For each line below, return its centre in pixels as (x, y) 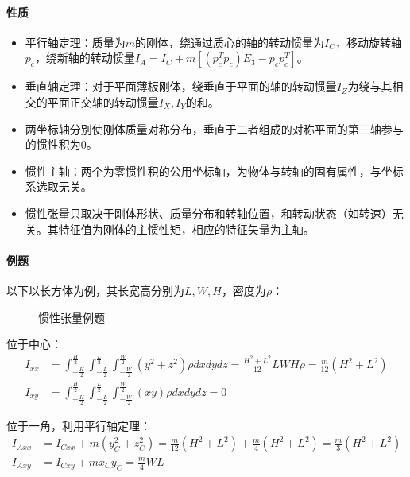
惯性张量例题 (72, 317)
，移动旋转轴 (369, 42)
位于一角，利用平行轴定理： (79, 425)
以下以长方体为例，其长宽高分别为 (95, 290)
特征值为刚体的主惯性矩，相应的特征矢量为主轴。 (186, 229)
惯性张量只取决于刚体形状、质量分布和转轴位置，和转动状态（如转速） (209, 213)
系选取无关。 (58, 186)
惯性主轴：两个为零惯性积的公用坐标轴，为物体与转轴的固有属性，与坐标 (214, 171)
